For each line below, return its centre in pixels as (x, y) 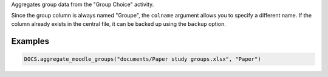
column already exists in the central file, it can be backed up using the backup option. (118, 23)
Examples (30, 41)
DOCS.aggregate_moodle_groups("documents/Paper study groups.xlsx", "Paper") (142, 59)
